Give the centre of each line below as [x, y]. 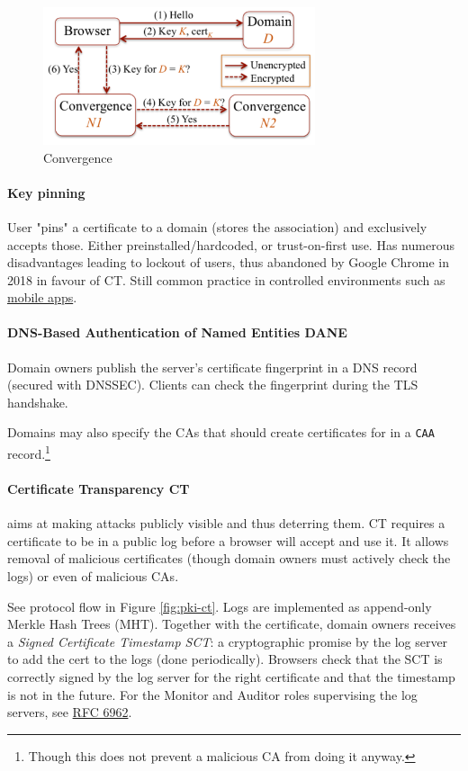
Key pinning [46, 192]
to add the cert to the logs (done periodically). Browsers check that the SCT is [225, 659]
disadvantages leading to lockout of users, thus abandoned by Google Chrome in [228, 262]
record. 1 [29, 452]
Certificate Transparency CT [99, 488]
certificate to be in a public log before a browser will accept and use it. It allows [228, 540]
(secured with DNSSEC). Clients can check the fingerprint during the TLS [213, 385]
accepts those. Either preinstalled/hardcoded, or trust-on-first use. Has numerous [231, 244]
